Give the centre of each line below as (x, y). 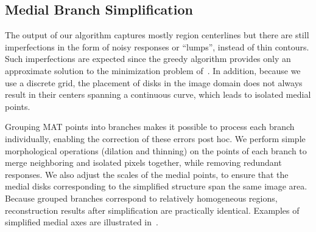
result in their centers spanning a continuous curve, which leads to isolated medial (158, 94)
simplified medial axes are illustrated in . (82, 222)
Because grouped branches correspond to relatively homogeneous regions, (141, 198)
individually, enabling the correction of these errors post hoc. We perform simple (155, 138)
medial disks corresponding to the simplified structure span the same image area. (156, 186)
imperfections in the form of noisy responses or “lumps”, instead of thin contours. (157, 46)
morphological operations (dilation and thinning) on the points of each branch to (156, 150)
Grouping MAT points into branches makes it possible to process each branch (150, 127)
